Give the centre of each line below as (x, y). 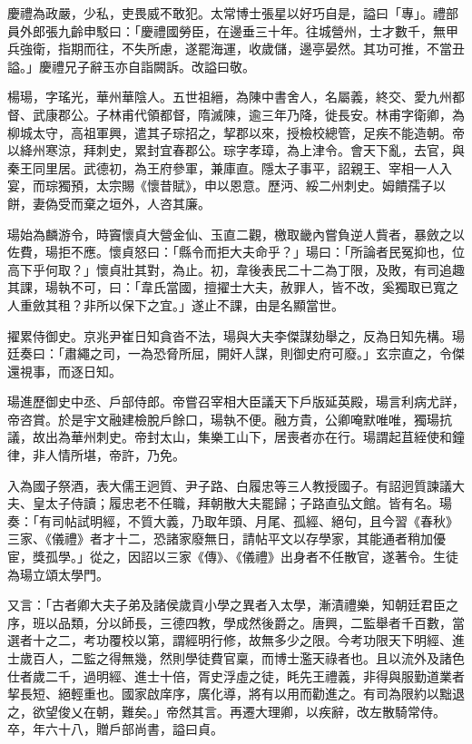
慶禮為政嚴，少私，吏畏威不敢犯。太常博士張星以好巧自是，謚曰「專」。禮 (226, 13)
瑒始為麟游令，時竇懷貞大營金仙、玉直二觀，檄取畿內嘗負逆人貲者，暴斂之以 (236, 234)
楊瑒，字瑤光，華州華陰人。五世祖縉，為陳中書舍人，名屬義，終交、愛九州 (230, 97)
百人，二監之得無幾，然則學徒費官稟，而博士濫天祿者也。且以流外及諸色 (248, 658)
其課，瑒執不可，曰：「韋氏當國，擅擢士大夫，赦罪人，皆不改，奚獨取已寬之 (233, 287)
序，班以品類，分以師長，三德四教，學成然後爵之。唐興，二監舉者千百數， (230, 622)
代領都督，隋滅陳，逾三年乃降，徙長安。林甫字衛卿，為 (299, 114)
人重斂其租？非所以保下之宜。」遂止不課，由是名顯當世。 (176, 304)
